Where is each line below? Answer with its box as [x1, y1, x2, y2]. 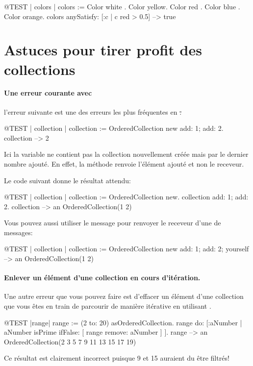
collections [4, 59, 76, 79]
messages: [4, 227, 33, 237]
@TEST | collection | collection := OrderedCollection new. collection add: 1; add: [4, 192, 249, 202]
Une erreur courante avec [4, 88, 92, 98]
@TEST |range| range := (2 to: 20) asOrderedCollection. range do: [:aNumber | [4, 317, 242, 327]
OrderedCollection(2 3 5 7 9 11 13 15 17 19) [4, 336, 136, 346]
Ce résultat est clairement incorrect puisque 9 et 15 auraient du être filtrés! [4, 353, 229, 363]
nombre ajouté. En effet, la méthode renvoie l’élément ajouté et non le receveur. [4, 158, 244, 169]
